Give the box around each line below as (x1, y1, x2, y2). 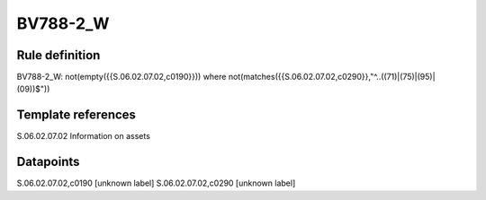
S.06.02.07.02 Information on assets (16, 131, 150, 142)
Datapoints (16, 154, 80, 170)
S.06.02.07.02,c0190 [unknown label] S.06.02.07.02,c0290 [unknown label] (16, 178, 296, 188)
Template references (16, 108, 137, 123)
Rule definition (16, 48, 101, 63)
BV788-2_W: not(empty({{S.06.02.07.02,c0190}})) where (16, 72, 227, 83)
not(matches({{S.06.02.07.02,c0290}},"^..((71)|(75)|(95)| (228, 72, 436, 83)
